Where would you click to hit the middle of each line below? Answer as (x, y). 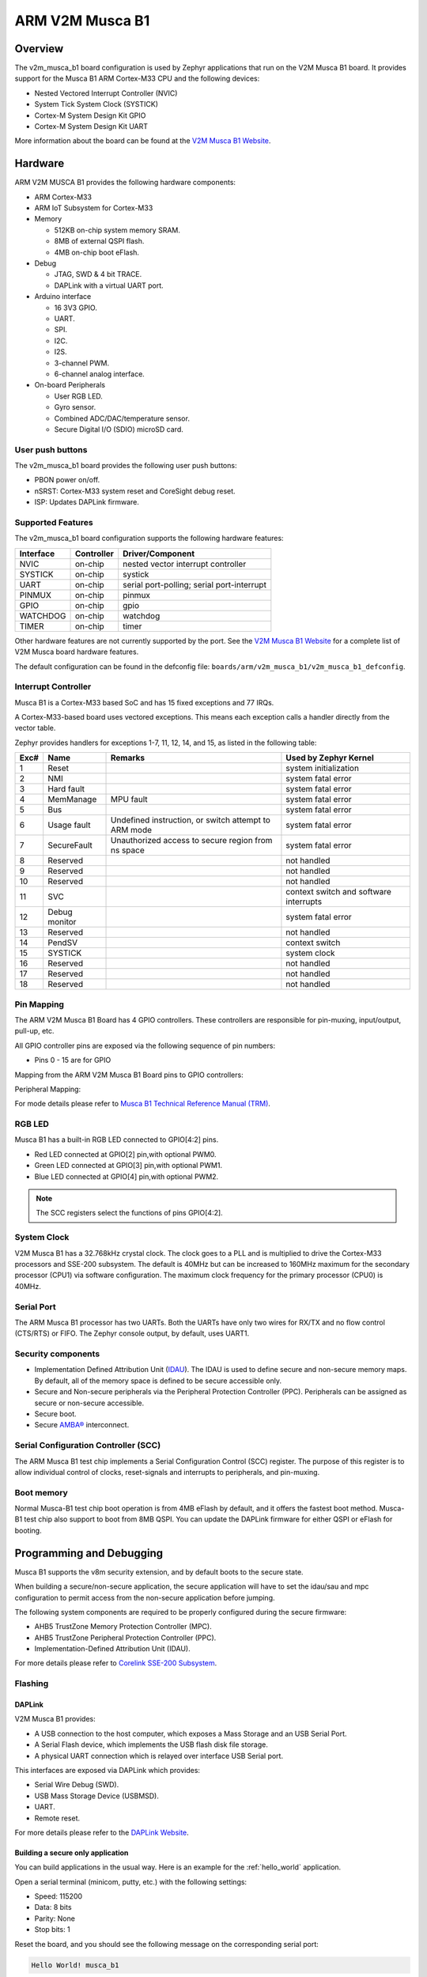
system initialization (323, 769)
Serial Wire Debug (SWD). (77, 1785)
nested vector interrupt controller (185, 564)
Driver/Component (159, 554)
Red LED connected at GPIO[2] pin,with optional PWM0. (125, 1154)
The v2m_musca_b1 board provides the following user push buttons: (126, 466)
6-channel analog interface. (100, 374)
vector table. (35, 728)
